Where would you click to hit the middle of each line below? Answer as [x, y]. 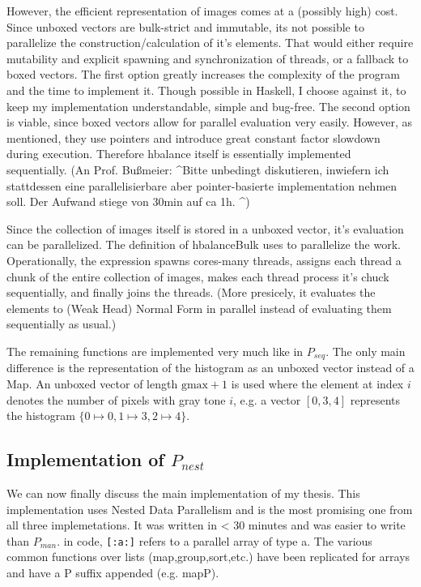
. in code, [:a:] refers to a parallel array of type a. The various [215, 540]
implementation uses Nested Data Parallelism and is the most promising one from [210, 509]
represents [375, 399]
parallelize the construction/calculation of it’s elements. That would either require [210, 43]
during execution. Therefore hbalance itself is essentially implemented [179, 154]
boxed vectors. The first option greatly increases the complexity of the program [203, 74]
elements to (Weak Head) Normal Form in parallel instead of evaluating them [199, 308]
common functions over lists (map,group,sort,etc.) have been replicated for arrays [208, 557]
